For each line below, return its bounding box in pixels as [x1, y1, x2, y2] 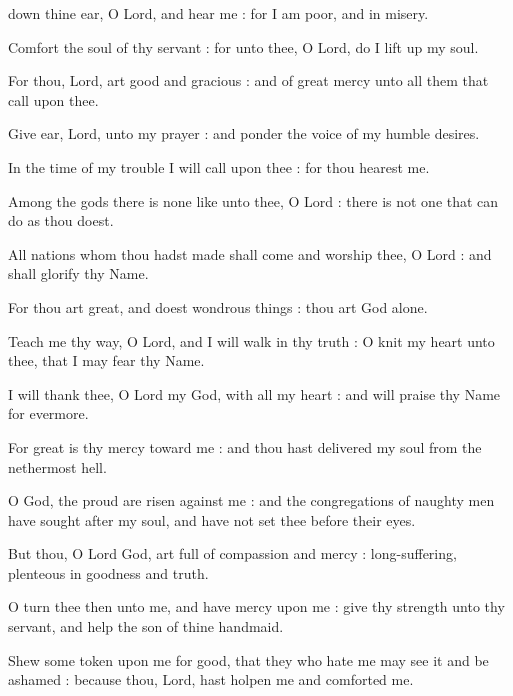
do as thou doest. [8, 210, 114, 231]
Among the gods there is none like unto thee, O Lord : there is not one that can [8, 190, 499, 211]
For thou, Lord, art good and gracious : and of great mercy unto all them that [8, 70, 489, 91]
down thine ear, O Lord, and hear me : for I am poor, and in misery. [8, 3, 429, 23]
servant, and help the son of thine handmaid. [8, 616, 284, 637]
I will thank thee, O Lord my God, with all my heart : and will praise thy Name [8, 383, 501, 404]
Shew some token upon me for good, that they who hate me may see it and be [8, 649, 489, 670]
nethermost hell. [8, 456, 107, 477]
